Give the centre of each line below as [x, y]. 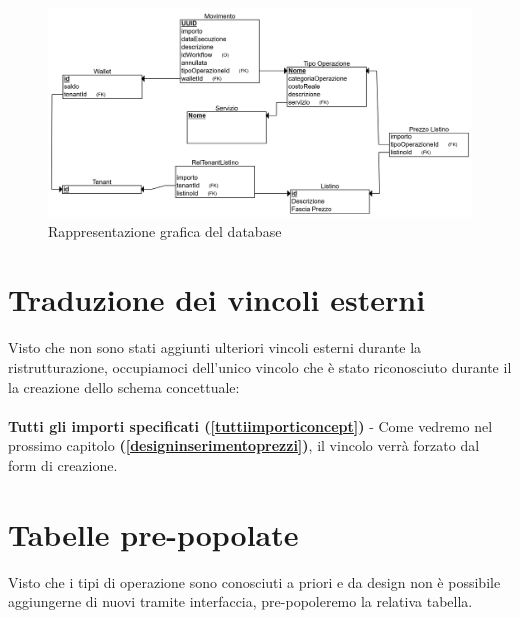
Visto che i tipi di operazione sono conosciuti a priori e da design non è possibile [254, 581]
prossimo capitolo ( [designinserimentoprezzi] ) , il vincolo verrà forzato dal [244, 445]
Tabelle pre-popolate [153, 533]
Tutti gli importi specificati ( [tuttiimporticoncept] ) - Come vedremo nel [250, 425]
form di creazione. [63, 464]
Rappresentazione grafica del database [165, 230]
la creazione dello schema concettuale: [124, 386]
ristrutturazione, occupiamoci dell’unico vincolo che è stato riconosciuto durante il [260, 367]
